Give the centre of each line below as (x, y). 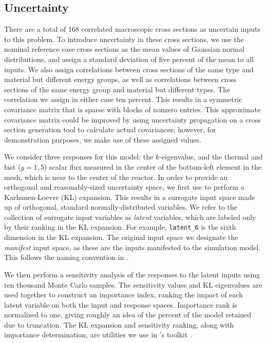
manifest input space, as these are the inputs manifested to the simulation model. (132, 247)
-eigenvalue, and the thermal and (211, 157)
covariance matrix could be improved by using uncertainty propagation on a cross (132, 119)
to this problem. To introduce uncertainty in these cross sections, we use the (124, 39)
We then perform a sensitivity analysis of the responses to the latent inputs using (132, 274)
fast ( (13, 166)
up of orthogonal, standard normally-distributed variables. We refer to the (121, 207)
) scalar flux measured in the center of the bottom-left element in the (153, 166)
